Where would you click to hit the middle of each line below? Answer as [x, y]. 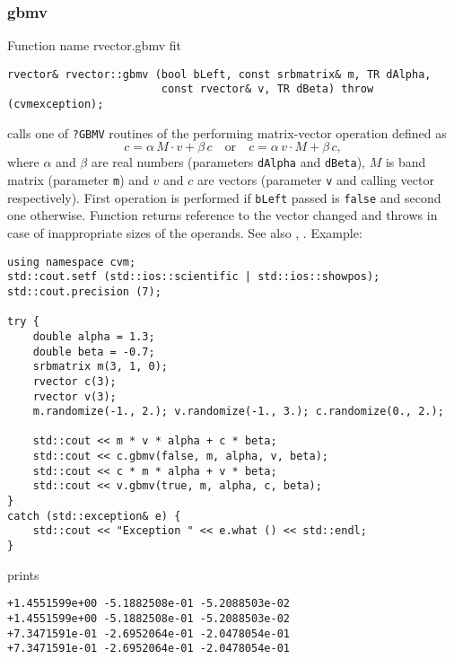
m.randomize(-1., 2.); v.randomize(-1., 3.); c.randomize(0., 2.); [238, 412]
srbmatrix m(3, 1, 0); [100, 367]
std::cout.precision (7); [84, 291]
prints [23, 574]
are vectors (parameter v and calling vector [315, 180]
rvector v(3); [74, 396]
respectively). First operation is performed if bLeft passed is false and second [224, 197]
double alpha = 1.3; [94, 336]
